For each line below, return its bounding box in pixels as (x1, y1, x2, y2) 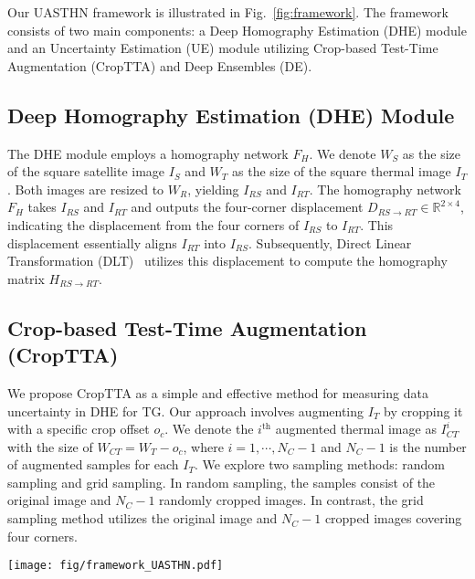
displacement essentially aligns (7, 233, 177, 252)
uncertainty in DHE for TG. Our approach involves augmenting (7, 401, 364, 420)
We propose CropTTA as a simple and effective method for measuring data (7, 383, 428, 402)
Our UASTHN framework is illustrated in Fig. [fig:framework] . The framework (7, 3, 449, 21)
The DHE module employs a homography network (7, 143, 289, 163)
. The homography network (309, 179, 461, 198)
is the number (389, 437, 467, 456)
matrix (7, 268, 45, 288)
